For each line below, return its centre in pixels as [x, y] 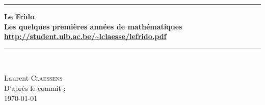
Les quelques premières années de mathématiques [93, 26]
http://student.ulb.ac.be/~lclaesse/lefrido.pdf [85, 36]
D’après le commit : [35, 87]
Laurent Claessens [33, 78]
